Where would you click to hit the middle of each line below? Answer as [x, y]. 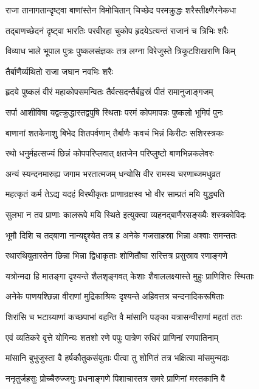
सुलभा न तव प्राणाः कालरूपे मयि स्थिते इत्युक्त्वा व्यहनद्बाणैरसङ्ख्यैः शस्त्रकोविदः [126, 214]
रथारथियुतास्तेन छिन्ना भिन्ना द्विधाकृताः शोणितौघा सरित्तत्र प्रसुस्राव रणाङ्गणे [116, 255]
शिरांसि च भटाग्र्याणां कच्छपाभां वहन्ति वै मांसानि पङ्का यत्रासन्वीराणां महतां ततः [124, 316]
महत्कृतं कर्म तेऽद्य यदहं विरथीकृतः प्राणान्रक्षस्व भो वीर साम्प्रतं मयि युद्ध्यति [115, 194]
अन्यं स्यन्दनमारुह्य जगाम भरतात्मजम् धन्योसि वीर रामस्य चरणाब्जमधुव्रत [113, 173]
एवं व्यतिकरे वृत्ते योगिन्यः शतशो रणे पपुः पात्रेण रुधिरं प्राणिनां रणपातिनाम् [112, 337]
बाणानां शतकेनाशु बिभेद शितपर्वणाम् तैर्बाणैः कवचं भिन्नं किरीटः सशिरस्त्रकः [115, 132]
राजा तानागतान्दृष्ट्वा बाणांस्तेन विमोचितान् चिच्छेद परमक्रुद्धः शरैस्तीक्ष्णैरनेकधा [121, 10]
